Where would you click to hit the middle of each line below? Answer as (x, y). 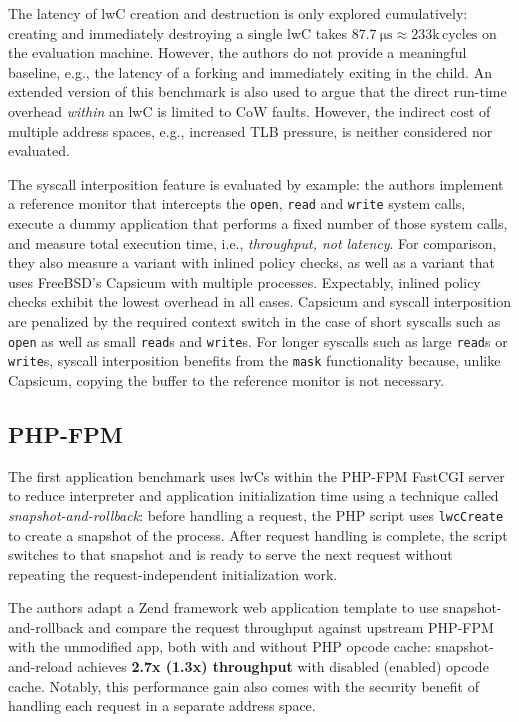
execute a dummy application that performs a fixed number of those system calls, (258, 223)
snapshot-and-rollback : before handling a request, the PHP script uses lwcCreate (256, 514)
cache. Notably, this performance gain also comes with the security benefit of (243, 685)
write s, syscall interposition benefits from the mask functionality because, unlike (254, 360)
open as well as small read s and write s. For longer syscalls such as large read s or (258, 340)
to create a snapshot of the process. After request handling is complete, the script (258, 534)
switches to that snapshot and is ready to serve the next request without (230, 554)
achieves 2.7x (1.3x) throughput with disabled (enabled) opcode (283, 666)
